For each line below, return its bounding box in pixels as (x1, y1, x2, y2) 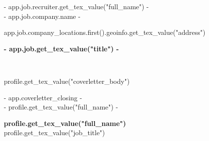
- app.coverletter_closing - (4, 92, 82, 102)
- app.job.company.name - (4, 11, 80, 21)
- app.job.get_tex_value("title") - (4, 43, 119, 53)
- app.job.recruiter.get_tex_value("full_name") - (4, 1, 149, 11)
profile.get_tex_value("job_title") (4, 127, 105, 138)
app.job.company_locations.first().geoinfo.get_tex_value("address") (4, 27, 206, 37)
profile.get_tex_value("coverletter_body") (4, 76, 130, 86)
